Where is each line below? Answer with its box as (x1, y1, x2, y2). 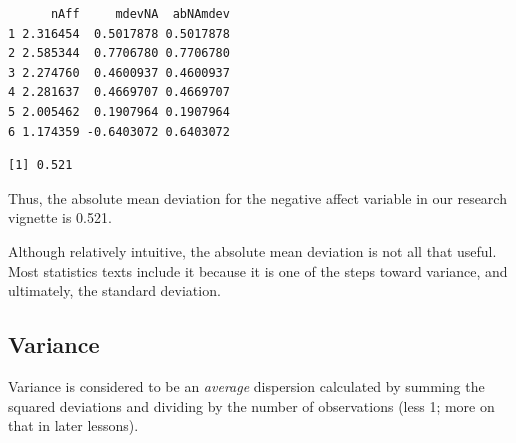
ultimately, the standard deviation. (8, 280, 221, 301)
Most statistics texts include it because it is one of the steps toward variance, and (8, 260, 508, 281)
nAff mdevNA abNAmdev (50, 7, 230, 21)
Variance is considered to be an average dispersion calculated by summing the (8, 375, 485, 396)
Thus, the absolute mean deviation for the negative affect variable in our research (8, 187, 507, 208)
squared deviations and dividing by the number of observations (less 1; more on (8, 395, 495, 416)
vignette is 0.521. (8, 207, 112, 228)
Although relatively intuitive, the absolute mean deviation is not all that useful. (8, 240, 497, 261)
